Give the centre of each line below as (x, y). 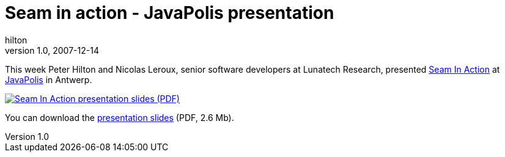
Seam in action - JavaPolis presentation (170, 13)
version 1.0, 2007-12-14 (52, 50)
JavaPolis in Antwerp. (49, 79)
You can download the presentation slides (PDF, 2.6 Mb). (120, 117)
